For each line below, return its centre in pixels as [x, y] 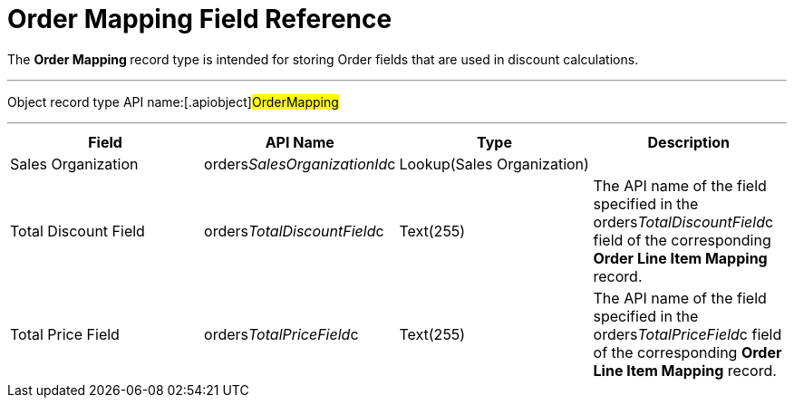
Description [688, 142]
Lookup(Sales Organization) [494, 164]
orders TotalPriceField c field [687, 334]
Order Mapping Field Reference [200, 19]
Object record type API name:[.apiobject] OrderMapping [173, 101]
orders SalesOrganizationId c [300, 164]
